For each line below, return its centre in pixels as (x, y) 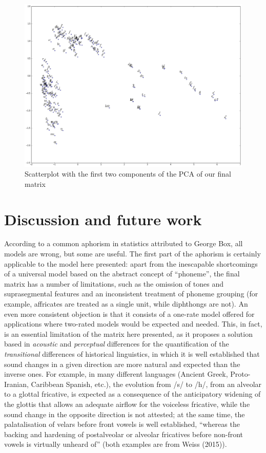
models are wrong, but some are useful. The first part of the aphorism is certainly (132, 254)
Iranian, (16, 384)
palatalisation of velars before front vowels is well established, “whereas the (122, 424)
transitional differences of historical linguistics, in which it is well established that (132, 354)
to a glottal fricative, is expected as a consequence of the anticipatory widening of (132, 394)
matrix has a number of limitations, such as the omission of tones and (114, 283)
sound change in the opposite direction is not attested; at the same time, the (125, 414)
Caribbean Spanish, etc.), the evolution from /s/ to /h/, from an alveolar (146, 384)
